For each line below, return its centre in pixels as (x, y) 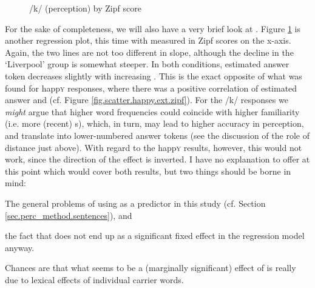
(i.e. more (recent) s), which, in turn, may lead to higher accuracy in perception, (154, 123)
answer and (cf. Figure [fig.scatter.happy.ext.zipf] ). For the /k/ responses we (147, 100)
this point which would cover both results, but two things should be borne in (148, 171)
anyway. (20, 247)
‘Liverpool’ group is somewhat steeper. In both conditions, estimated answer (147, 64)
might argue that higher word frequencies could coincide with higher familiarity (152, 111)
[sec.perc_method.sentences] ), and (69, 215)
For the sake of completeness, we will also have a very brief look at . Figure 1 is (153, 28)
